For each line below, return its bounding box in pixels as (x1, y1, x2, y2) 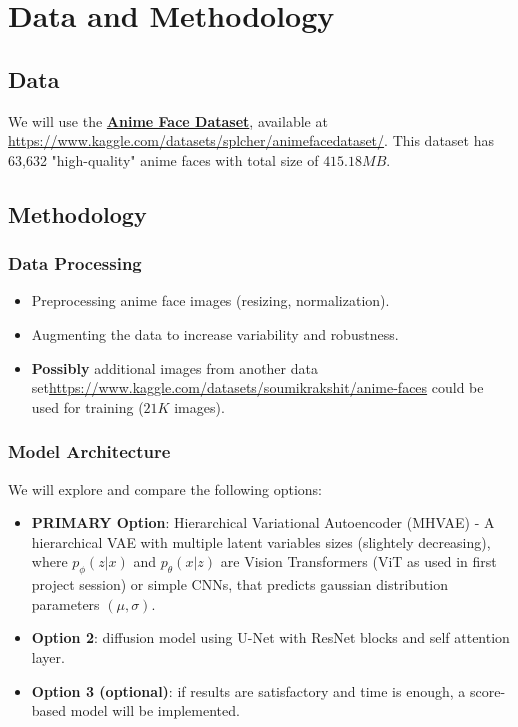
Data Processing (8, 251, 142, 276)
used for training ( (31, 396, 144, 417)
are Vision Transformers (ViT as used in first (220, 551, 497, 572)
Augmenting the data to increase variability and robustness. (31, 323, 399, 344)
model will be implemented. (70, 700, 240, 721)
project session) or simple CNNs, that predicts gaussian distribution (31, 574, 448, 595)
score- (469, 680, 506, 701)
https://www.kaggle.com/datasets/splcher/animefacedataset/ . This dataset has (8, 130, 494, 151)
